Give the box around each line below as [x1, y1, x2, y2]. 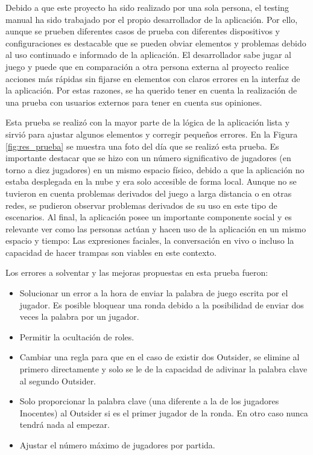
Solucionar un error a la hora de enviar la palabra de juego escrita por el [19, 287, 288, 299]
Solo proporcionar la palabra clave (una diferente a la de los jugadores [19, 395, 279, 407]
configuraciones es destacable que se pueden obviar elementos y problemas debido [5, 36, 306, 49]
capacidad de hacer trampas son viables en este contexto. [5, 246, 217, 258]
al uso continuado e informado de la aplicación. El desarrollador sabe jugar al [5, 48, 291, 61]
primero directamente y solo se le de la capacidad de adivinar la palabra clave [19, 363, 308, 375]
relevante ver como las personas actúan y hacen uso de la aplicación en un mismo [5, 222, 306, 235]
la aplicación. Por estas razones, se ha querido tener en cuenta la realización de [5, 84, 297, 97]
